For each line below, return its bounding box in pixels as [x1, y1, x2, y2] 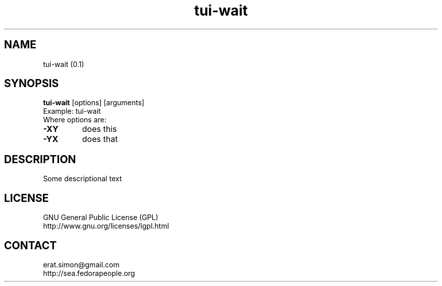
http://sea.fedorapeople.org [43, 268, 135, 277]
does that [82, 134, 118, 145]
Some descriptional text [43, 174, 122, 183]
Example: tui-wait [43, 107, 101, 116]
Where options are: [43, 115, 106, 124]
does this [82, 124, 117, 134]
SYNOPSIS [4, 77, 59, 90]
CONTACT [4, 239, 57, 252]
